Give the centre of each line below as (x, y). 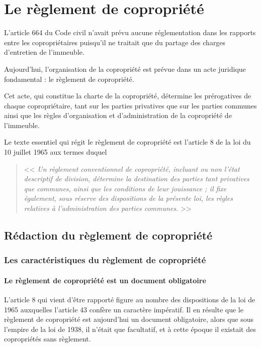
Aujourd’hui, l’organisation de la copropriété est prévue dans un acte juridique (125, 69)
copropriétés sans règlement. (48, 339)
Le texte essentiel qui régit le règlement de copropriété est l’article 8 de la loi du (127, 142)
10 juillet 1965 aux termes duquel (56, 152)
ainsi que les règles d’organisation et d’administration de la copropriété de (118, 115)
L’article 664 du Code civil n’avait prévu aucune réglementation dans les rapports (130, 32)
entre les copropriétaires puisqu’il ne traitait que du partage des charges (115, 42)
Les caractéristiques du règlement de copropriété (105, 260)
